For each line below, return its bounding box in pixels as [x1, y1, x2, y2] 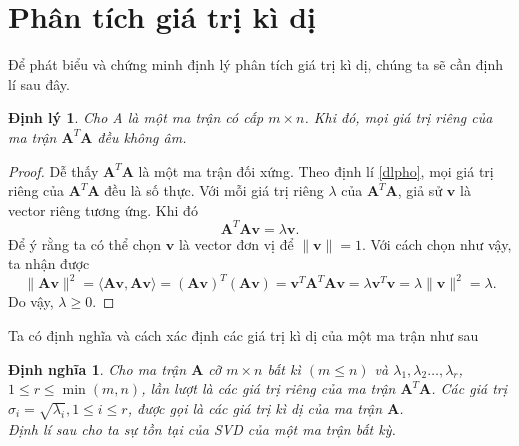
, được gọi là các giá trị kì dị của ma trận [127, 397, 383, 418]
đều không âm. [97, 126, 187, 147]
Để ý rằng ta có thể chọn [8, 233, 162, 254]
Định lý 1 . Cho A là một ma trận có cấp [8, 107, 264, 128]
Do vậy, [8, 291, 54, 312]
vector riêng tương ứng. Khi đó [8, 199, 198, 220]
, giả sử [397, 180, 443, 201]
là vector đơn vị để [178, 233, 294, 254]
